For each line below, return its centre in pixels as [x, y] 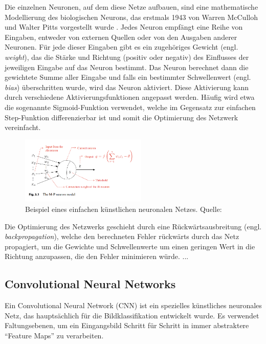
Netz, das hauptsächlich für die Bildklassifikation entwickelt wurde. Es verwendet [132, 315]
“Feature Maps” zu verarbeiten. [54, 335]
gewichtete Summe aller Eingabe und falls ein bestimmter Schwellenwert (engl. [128, 77]
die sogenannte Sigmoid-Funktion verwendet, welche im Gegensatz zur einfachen [130, 107]
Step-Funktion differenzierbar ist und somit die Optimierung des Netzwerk [121, 117]
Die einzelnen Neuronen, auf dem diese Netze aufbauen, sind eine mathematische [131, 7]
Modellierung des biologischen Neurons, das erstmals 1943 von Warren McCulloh [131, 17]
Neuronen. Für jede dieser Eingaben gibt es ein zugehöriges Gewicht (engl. [121, 47]
